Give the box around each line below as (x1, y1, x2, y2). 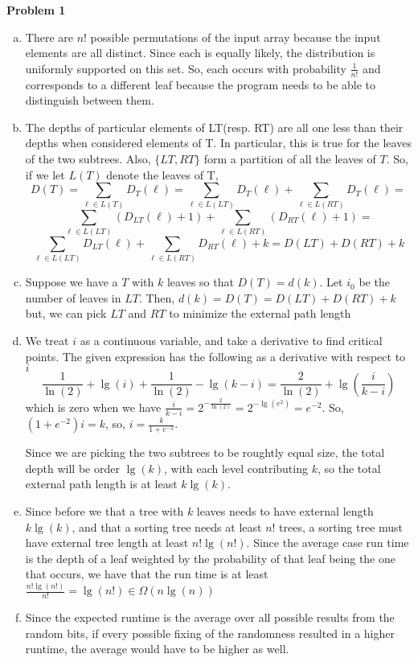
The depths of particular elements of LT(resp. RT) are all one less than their (25, 118, 404, 135)
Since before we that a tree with (25, 502, 184, 519)
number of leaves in (25, 289, 121, 306)
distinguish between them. (25, 92, 154, 109)
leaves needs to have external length (196, 502, 374, 519)
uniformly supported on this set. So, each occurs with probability (25, 60, 346, 76)
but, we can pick (25, 305, 107, 322)
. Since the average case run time (246, 534, 409, 551)
